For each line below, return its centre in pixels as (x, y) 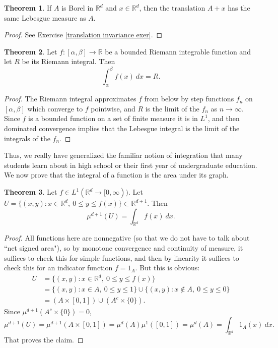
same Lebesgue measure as (45, 17)
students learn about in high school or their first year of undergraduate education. (131, 165)
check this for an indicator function (58, 268)
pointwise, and (113, 108)
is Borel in (78, 8)
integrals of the (27, 138)
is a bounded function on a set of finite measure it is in (113, 118)
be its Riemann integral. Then (68, 61)
